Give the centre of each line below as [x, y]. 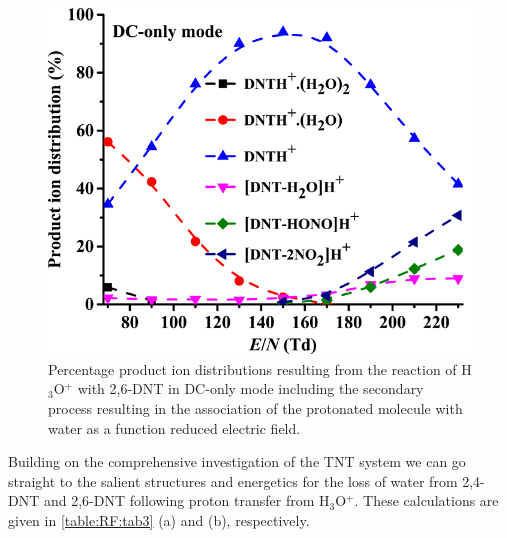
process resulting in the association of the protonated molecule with [255, 408]
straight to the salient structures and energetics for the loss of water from [233, 480]
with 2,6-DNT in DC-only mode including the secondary [250, 388]
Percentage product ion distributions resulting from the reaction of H [260, 368]
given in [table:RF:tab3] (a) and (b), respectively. [159, 519]
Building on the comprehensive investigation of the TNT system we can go [237, 461]
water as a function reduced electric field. [174, 427]
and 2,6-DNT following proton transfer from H [186, 500]
